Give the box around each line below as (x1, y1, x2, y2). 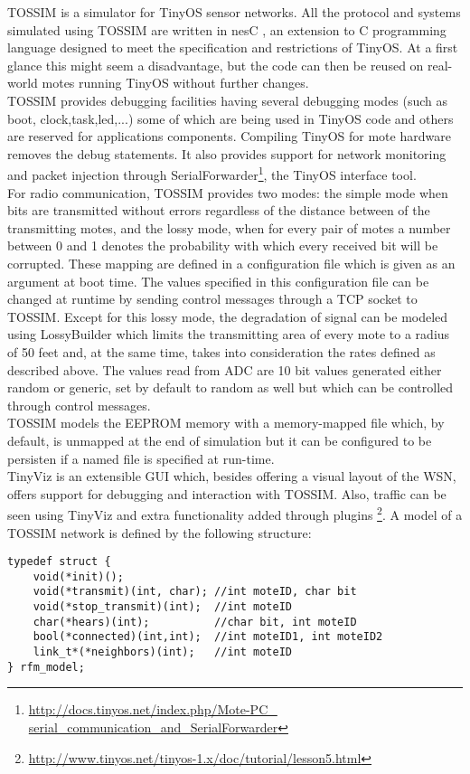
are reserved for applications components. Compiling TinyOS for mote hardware (7, 127, 451, 146)
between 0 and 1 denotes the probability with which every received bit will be (7, 236, 438, 255)
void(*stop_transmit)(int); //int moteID (33, 600, 292, 614)
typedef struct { (7, 555, 111, 569)
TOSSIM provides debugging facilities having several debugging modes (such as (7, 90, 448, 109)
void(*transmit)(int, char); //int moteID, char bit (33, 585, 357, 599)
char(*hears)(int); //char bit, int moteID (33, 615, 357, 628)
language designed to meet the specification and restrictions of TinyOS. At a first (7, 38, 458, 57)
